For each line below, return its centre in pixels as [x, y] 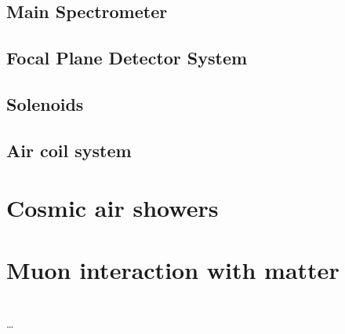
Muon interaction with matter [173, 269]
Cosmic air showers [113, 208]
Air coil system [69, 150]
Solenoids [45, 103]
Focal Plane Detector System [127, 58]
